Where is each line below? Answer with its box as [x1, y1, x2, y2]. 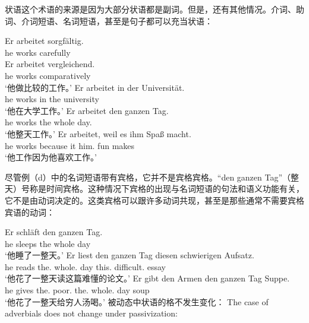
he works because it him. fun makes [5, 139, 135, 151]
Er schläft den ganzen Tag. [5, 226, 103, 238]
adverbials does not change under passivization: [5, 307, 178, 319]
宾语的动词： [5, 205, 55, 218]
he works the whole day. [5, 116, 92, 128]
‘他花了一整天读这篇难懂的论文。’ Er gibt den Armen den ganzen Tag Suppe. [5, 272, 290, 284]
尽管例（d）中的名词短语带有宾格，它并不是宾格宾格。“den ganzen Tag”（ [5, 170, 291, 183]
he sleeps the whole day [5, 237, 91, 249]
